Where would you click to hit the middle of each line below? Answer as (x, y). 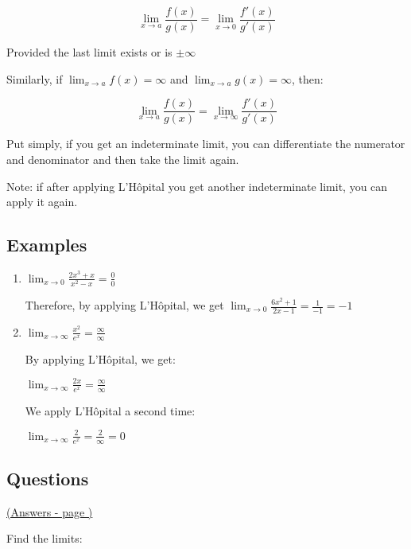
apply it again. (42, 202)
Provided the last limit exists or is (89, 52)
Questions (48, 478)
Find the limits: (45, 538)
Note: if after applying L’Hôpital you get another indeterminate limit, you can (197, 186)
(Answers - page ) (50, 511)
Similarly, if (35, 78)
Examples (47, 245)
